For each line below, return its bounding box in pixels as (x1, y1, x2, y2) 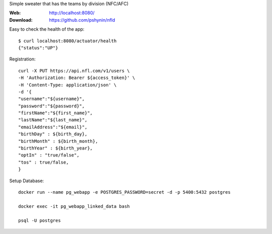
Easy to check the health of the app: (9, 26, 85, 32)
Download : (9, 17, 33, 23)
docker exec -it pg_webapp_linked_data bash (18, 203, 130, 209)
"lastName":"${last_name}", (18, 117, 88, 123)
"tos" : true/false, (18, 159, 69, 165)
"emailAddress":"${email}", (18, 124, 88, 130)
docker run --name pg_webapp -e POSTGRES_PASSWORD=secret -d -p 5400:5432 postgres (18, 189, 231, 195)
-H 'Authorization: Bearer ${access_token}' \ (18, 75, 135, 81)
